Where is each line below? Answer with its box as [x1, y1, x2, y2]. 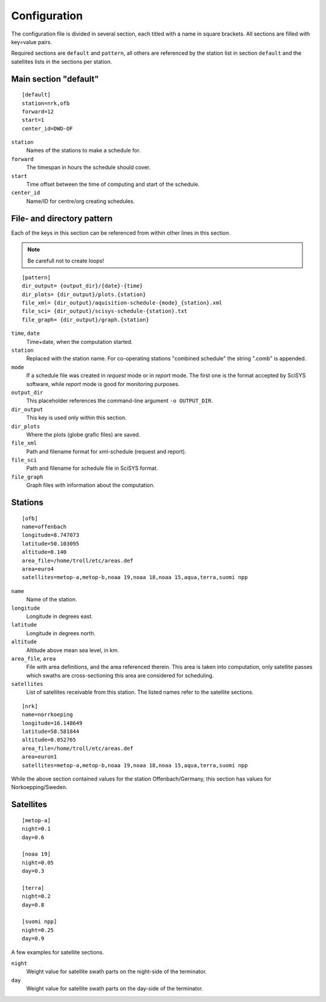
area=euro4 [22, 566, 54, 572]
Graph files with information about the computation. [26, 481, 155, 489]
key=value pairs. [11, 38, 53, 45]
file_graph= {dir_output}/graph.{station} [22, 316, 150, 323]
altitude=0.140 [22, 549, 67, 556]
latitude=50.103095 [22, 540, 80, 547]
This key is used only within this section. [26, 414, 127, 422]
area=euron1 [22, 753, 57, 760]
